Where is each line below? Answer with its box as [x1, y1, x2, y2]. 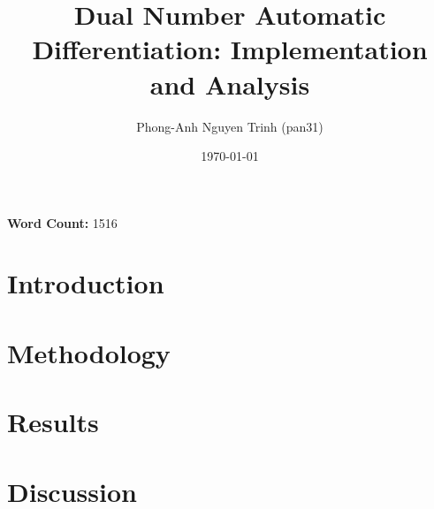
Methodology [7, 334, 171, 370]
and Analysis [149, 65, 310, 102]
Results [7, 404, 99, 440]
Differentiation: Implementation [32, 31, 428, 67]
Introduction [7, 265, 164, 301]
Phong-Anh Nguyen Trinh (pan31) [136, 117, 324, 135]
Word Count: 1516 [7, 213, 118, 232]
